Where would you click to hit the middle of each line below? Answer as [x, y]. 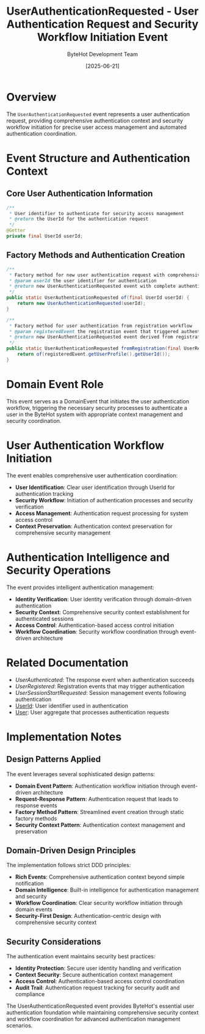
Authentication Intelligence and [88, 557]
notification [29, 884]
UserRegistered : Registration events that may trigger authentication [100, 686]
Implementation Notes [64, 737]
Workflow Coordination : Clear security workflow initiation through [99, 903]
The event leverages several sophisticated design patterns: [81, 774]
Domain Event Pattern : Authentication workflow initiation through [97, 786]
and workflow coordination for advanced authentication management [93, 1019]
